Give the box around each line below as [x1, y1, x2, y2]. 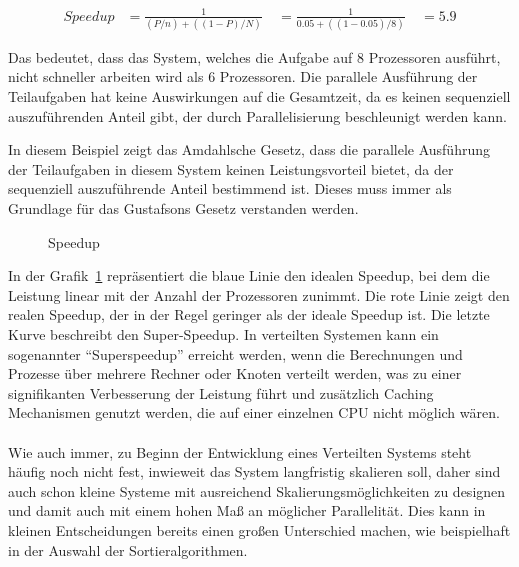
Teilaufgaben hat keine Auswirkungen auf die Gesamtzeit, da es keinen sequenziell [8, 86, 511, 107]
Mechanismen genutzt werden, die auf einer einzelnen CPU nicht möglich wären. [8, 402, 500, 423]
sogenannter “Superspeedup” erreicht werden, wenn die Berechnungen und [8, 343, 463, 364]
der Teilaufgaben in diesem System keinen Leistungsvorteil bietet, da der [8, 158, 454, 179]
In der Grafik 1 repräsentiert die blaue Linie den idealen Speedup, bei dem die [8, 265, 490, 286]
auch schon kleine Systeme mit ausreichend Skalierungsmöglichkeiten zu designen [8, 480, 506, 501]
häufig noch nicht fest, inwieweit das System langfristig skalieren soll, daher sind [8, 461, 501, 482]
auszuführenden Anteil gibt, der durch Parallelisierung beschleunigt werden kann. [8, 105, 507, 126]
